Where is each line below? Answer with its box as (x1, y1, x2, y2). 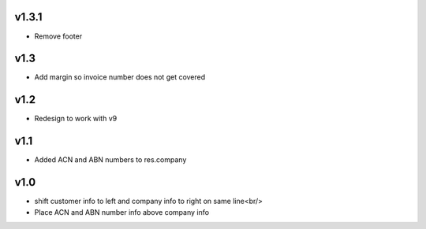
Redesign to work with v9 (34, 114, 118, 124)
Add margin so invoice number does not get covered (34, 72, 206, 82)
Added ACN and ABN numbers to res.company (34, 155, 187, 164)
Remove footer (34, 31, 83, 41)
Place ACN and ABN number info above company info (34, 207, 209, 216)
